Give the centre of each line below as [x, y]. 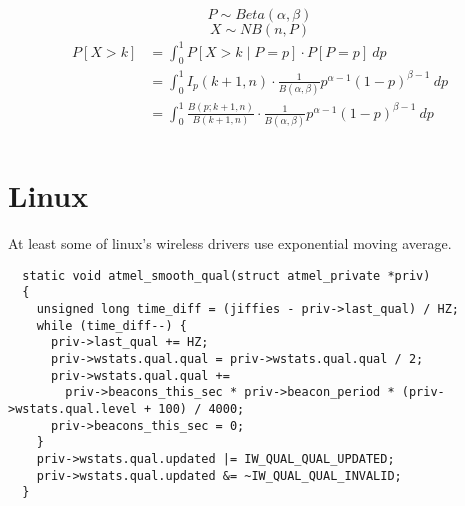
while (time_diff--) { [111, 325]
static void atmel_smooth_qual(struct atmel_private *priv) [226, 275]
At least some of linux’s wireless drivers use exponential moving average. [230, 243]
